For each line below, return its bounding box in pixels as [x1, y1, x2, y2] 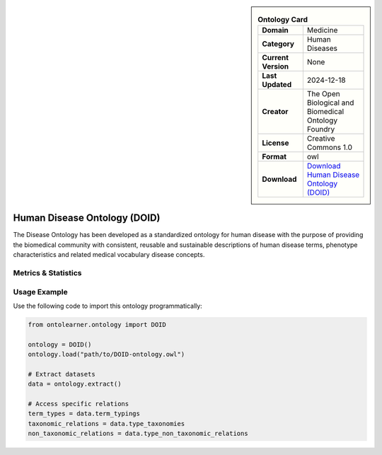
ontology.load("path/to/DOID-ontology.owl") [28, 350, 185, 359]
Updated [262, 80, 292, 90]
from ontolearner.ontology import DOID [28, 321, 166, 328]
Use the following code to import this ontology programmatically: [13, 301, 203, 310]
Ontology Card [257, 15, 308, 25]
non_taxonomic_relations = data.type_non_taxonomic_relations [28, 430, 248, 438]
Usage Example [13, 287, 68, 296]
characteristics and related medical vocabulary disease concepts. [13, 250, 205, 259]
